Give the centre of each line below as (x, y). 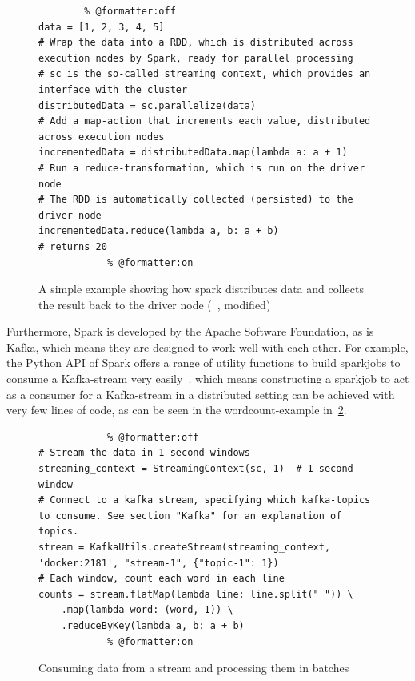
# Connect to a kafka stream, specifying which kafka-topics (205, 500)
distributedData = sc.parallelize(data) (148, 105)
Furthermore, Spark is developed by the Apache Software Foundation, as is (190, 331)
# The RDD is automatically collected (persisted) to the (196, 200)
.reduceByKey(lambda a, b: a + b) (153, 625)
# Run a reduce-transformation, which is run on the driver (202, 168)
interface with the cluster (113, 89)
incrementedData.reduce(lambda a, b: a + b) (159, 231)
